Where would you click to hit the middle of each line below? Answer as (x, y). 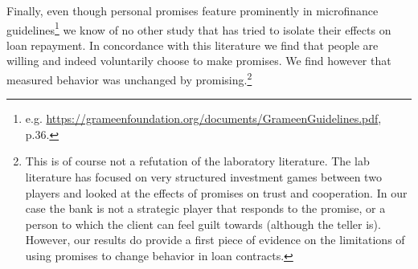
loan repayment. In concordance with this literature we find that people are (193, 45)
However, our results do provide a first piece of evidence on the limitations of (215, 240)
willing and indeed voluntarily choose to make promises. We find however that (199, 61)
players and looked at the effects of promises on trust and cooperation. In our (216, 192)
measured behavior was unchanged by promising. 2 (129, 78)
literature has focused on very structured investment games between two (203, 177)
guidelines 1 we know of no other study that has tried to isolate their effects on (199, 28)
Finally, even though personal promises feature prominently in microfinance (193, 10)
